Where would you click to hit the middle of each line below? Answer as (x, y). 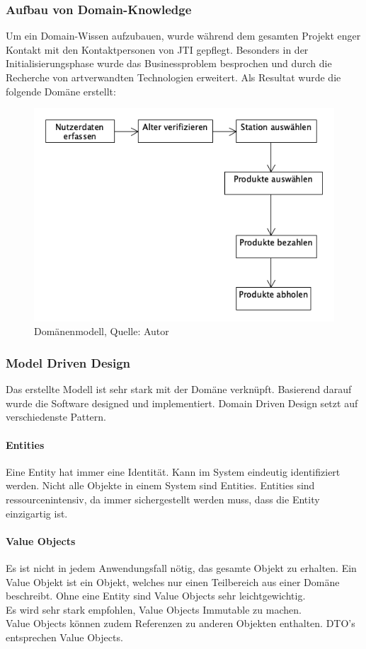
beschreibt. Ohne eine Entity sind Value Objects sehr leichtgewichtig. (156, 596)
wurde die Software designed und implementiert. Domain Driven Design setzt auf (182, 403)
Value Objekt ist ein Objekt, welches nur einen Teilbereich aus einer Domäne (173, 581)
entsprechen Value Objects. (64, 637)
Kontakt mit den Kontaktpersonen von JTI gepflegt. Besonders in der (157, 49)
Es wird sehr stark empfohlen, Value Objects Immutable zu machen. (154, 609)
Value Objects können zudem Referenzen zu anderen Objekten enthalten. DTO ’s (181, 623)
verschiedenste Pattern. (56, 417)
